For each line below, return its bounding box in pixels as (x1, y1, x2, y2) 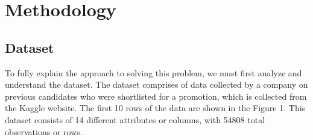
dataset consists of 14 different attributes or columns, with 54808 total (5, 113, 265, 126)
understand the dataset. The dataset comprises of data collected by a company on (5, 78, 308, 91)
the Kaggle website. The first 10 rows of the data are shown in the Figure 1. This (5, 102, 306, 114)
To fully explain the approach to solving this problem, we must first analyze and (5, 66, 302, 79)
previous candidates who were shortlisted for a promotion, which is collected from (5, 90, 307, 102)
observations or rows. (5, 125, 83, 138)
